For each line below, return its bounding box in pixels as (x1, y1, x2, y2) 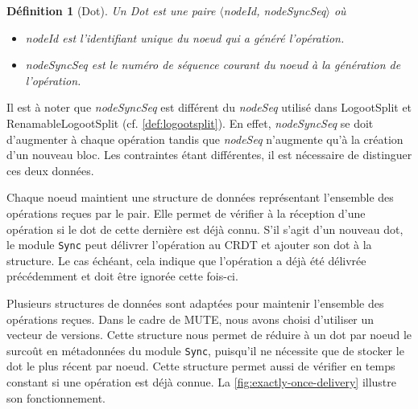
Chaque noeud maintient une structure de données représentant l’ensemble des (6, 189, 394, 206)
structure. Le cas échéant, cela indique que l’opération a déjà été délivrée (6, 252, 366, 268)
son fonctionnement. (6, 389, 106, 406)
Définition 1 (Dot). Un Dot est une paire (6, 2, 216, 18)
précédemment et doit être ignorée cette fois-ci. (6, 268, 238, 284)
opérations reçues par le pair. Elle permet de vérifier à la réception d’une (6, 204, 366, 221)
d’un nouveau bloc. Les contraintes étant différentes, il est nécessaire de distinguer (6, 146, 412, 163)
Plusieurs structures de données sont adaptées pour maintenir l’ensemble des (6, 294, 384, 311)
